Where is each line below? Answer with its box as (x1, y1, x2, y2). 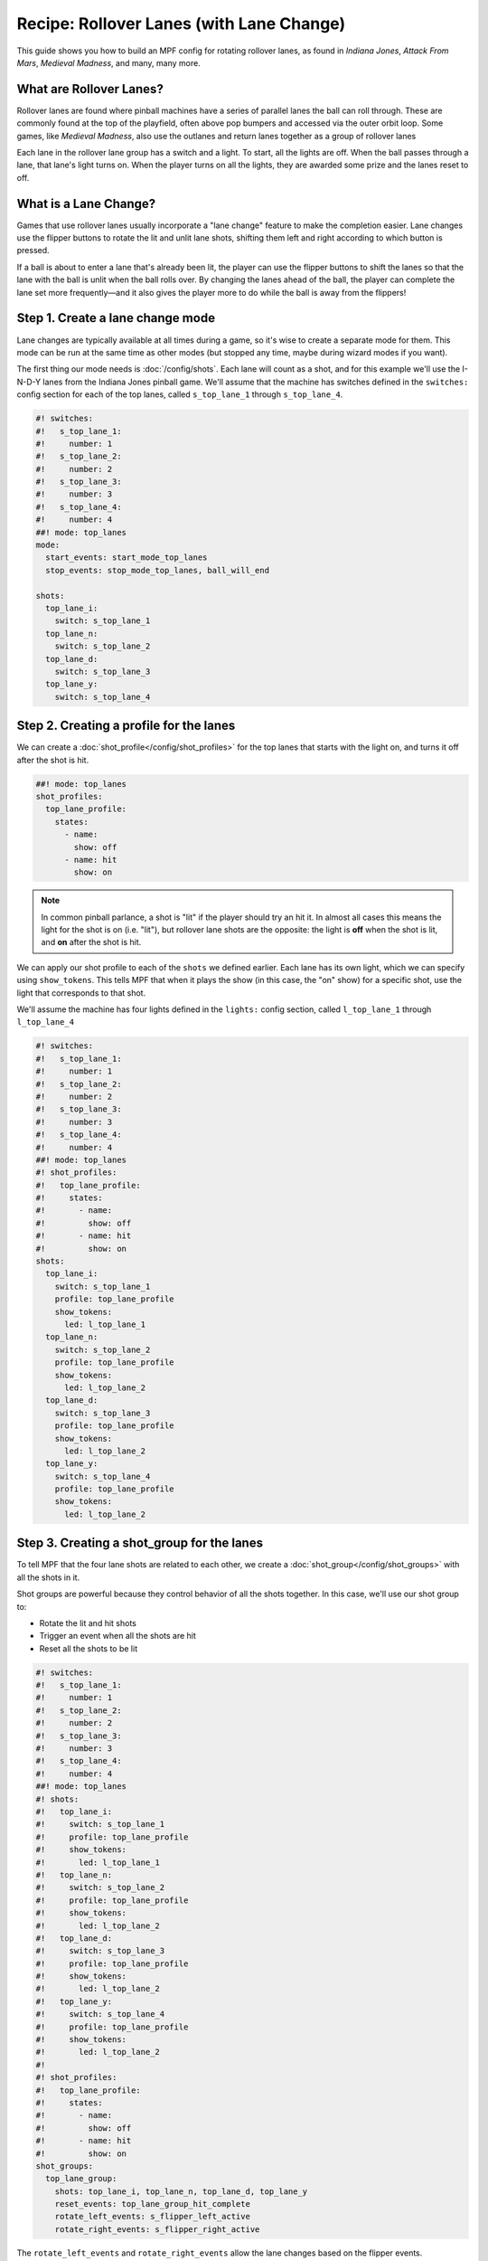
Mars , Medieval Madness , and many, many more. (16, 57, 201, 68)
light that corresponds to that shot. (16, 987, 146, 998)
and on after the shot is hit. (41, 937, 142, 948)
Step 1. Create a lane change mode (16, 310, 216, 326)
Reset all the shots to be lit (39, 1642, 138, 1654)
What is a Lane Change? (16, 195, 156, 212)
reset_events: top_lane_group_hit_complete (54, 2199, 250, 2209)
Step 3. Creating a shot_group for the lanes (16, 1536, 264, 1551)
